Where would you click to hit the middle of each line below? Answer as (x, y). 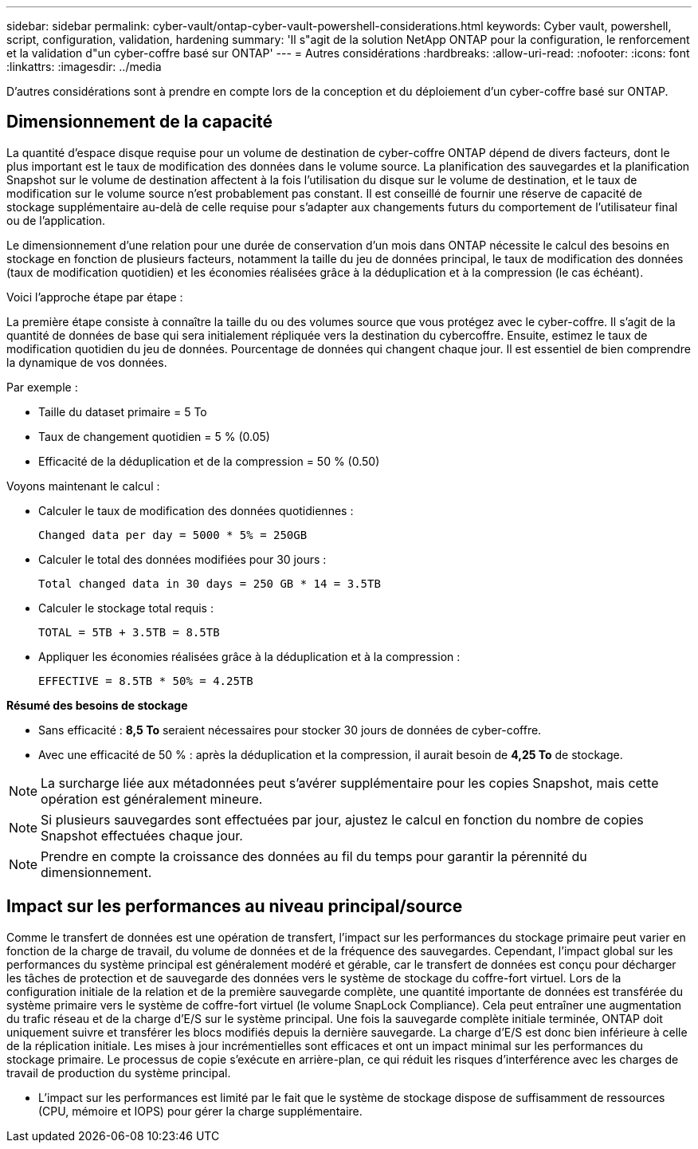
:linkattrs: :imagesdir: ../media (84, 67)
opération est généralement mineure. (152, 799)
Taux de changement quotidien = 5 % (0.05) (154, 436)
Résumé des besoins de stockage (97, 705)
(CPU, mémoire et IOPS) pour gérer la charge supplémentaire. (200, 1111)
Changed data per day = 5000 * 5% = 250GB (173, 535)
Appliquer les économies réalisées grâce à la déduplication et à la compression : (249, 656)
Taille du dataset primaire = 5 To (123, 411)
